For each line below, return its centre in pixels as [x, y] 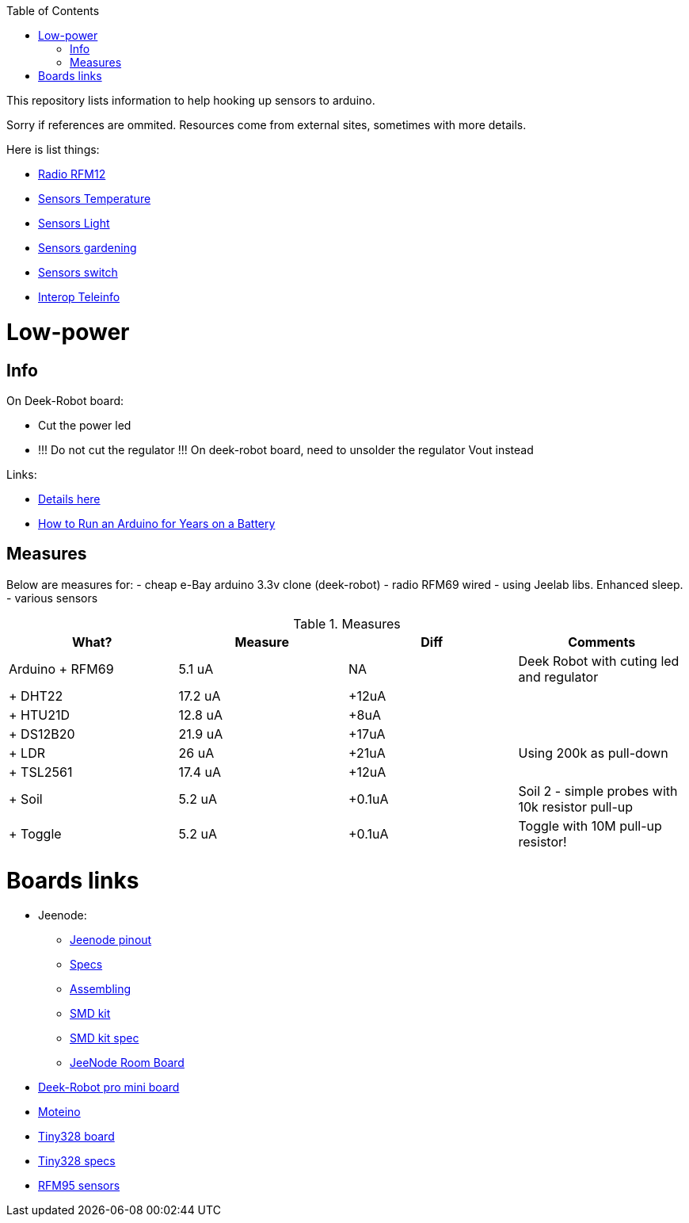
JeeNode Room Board [127, 1063]
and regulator [558, 676]
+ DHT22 [36, 696]
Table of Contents [53, 11]
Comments [602, 642]
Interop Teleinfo [79, 297]
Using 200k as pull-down [593, 753]
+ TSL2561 [41, 772]
